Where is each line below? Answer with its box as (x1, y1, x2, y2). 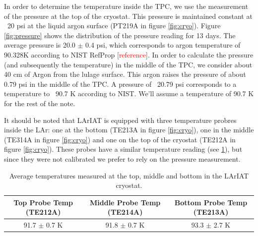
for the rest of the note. (4, 98, 75, 108)
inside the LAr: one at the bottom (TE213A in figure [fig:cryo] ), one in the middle (4, 124, 254, 135)
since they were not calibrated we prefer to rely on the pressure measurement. (4, 153, 241, 164)
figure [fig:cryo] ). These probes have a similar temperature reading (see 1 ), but (4, 144, 243, 154)
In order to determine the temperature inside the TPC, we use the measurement (4, 1, 249, 11)
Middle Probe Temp (89, 197, 161, 207)
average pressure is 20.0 (4, 40, 75, 50)
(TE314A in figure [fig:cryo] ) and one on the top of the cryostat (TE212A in (4, 134, 236, 144)
